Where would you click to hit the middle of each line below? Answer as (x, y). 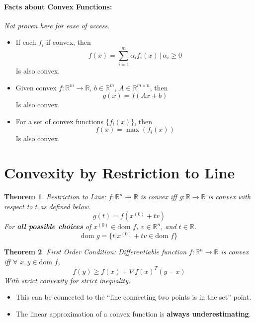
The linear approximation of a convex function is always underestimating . (133, 313)
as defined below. (65, 206)
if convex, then (69, 42)
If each (26, 42)
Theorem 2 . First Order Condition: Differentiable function (95, 251)
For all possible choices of (48, 226)
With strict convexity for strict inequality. (67, 280)
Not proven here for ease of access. (57, 25)
